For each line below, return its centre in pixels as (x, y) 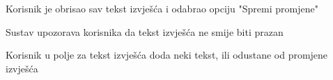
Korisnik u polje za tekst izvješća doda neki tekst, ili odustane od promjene (167, 55)
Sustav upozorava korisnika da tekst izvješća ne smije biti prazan (145, 31)
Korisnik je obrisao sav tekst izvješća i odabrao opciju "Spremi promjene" (162, 8)
